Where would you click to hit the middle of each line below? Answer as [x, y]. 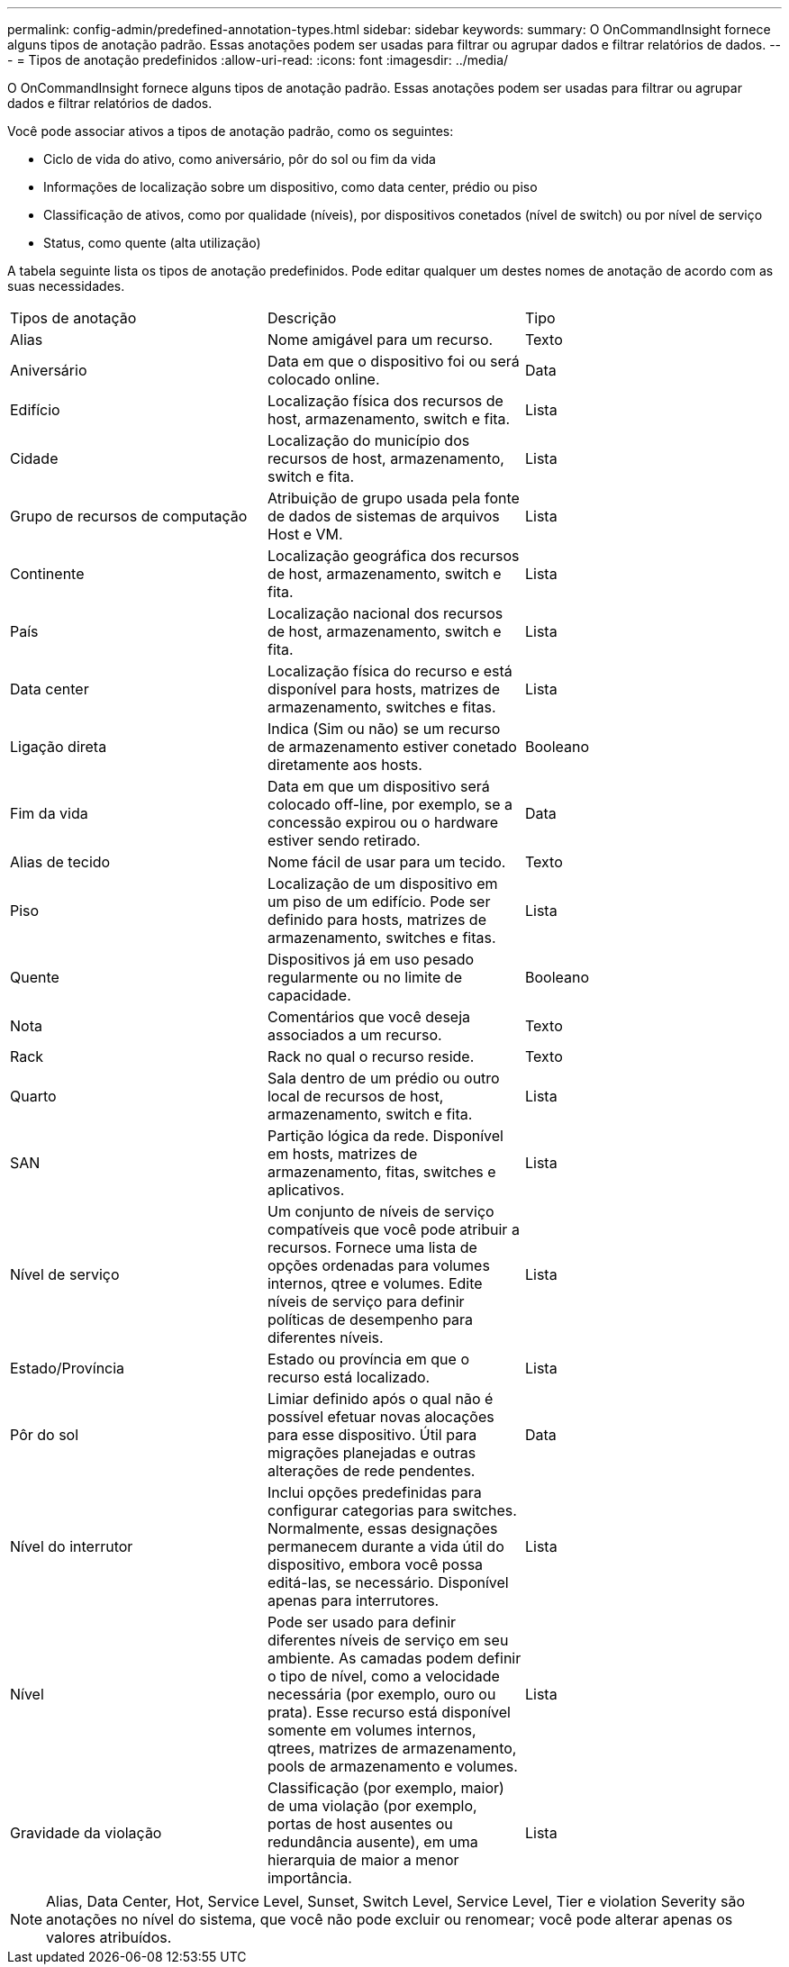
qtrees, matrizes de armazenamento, [392, 1748]
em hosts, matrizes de [342, 1154]
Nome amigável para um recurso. [380, 340]
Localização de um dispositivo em [382, 884]
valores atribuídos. [109, 1937]
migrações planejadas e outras [372, 1453]
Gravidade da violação [86, 1833]
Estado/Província [68, 1368]
